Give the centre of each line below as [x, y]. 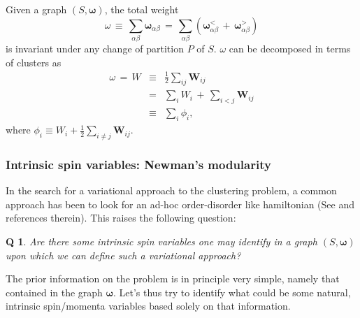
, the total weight [142, 9]
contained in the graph [54, 292]
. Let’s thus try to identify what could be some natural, [232, 292]
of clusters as [34, 62]
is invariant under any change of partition [95, 48]
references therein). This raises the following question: [121, 218]
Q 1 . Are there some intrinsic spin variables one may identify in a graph [161, 241]
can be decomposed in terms [290, 48]
